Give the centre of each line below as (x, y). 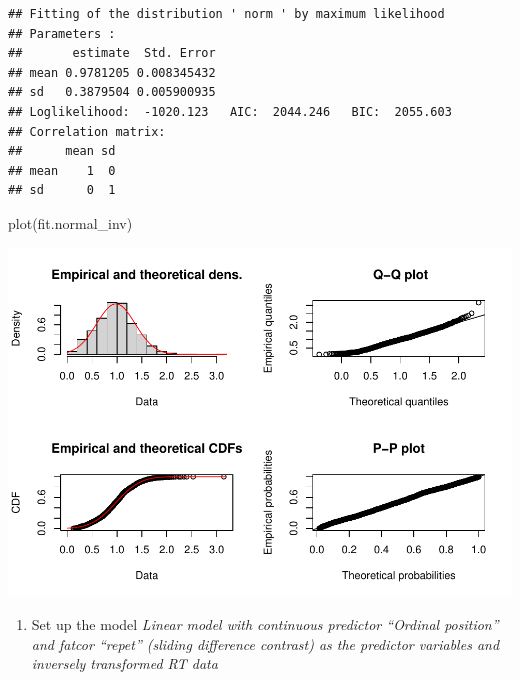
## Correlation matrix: (87, 131)
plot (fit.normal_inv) (70, 222)
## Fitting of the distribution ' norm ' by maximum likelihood (226, 14)
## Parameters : (62, 33)
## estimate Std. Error (112, 53)
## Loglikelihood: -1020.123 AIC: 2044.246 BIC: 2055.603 (230, 111)
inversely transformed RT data (124, 663)
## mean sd (62, 151)
